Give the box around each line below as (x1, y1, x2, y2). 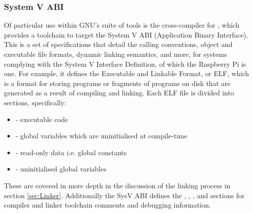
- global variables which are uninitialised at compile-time (15, 130, 187, 141)
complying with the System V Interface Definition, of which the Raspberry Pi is (4, 58, 246, 69)
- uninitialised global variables (15, 164, 107, 174)
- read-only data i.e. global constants (15, 147, 126, 157)
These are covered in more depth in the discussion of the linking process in (4, 180, 230, 190)
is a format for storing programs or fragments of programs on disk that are (4, 78, 231, 88)
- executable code (15, 114, 68, 124)
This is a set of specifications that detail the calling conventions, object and (4, 39, 233, 49)
